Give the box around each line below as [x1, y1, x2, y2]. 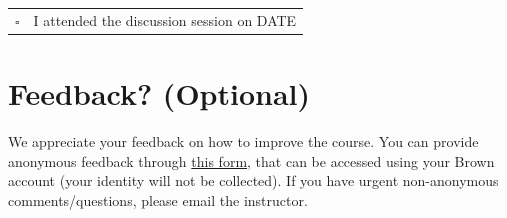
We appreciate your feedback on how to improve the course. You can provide [8, 130, 479, 151]
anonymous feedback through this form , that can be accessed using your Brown [8, 150, 495, 171]
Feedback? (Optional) [8, 73, 311, 114]
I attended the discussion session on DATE [33, 9, 297, 30]
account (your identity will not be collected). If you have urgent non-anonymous [8, 170, 499, 191]
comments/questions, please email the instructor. [8, 189, 308, 210]
